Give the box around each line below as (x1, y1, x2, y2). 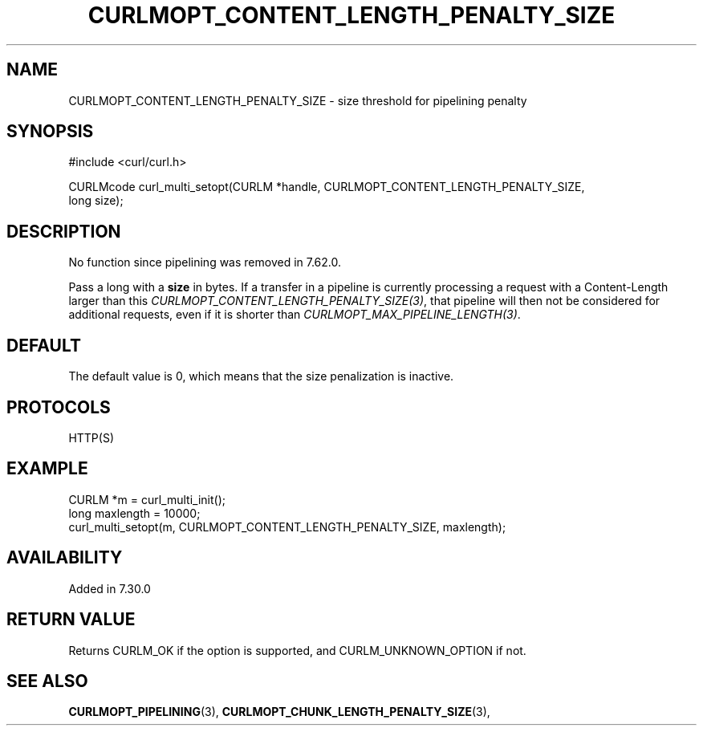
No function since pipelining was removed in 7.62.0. (68, 255, 342, 270)
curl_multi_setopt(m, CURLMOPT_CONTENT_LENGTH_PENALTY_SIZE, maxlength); (68, 519, 506, 534)
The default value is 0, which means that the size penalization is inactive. (68, 369, 454, 384)
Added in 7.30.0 (68, 581, 151, 596)
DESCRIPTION (6, 221, 121, 242)
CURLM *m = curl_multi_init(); (68, 492, 226, 506)
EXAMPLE (6, 458, 88, 479)
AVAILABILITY (6, 547, 123, 568)
